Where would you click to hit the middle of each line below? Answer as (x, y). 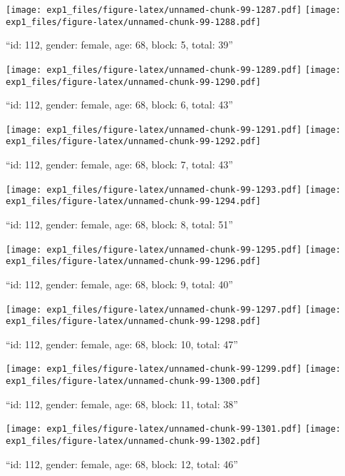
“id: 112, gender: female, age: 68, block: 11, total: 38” (122, 404)
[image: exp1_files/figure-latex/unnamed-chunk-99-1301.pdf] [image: (174, 429)
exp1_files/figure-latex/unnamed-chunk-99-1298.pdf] (133, 321)
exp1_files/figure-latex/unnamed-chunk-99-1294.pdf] (133, 202)
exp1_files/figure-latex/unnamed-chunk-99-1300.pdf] (133, 381)
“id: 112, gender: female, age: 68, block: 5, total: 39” (119, 45)
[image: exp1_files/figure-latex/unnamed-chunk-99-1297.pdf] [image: (174, 309)
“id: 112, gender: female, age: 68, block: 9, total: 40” (119, 284)
